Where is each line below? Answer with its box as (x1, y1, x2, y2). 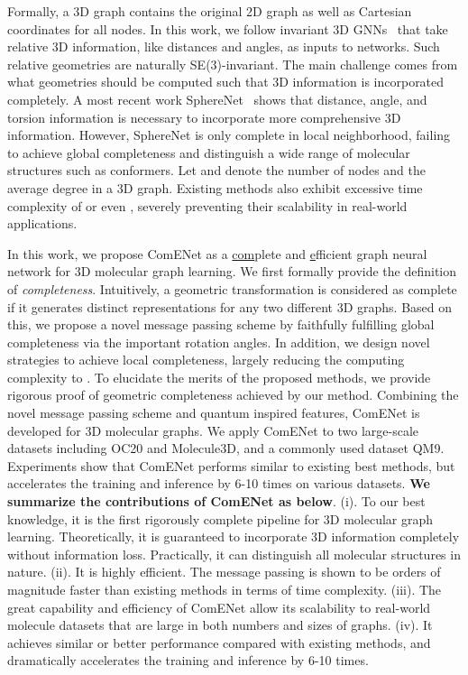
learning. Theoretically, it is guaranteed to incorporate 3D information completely (7, 527, 460, 546)
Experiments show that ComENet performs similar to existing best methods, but (7, 456, 455, 475)
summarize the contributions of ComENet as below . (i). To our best (7, 492, 426, 511)
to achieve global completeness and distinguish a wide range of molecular (7, 143, 410, 162)
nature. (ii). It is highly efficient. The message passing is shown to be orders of (7, 562, 441, 581)
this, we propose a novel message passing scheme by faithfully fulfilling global (7, 315, 435, 334)
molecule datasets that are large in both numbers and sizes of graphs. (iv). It (7, 615, 433, 634)
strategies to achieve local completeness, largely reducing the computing (7, 350, 405, 369)
